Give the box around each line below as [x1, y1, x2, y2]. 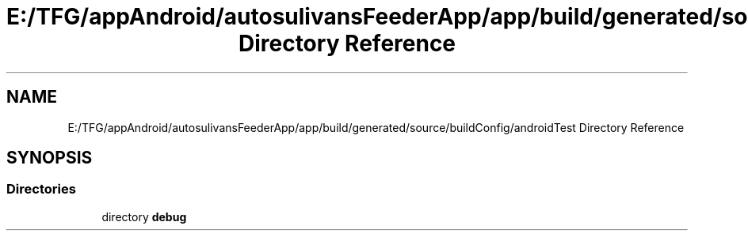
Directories [6, 181, 76, 197]
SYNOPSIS [6, 148, 93, 168]
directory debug [101, 209, 187, 224]
